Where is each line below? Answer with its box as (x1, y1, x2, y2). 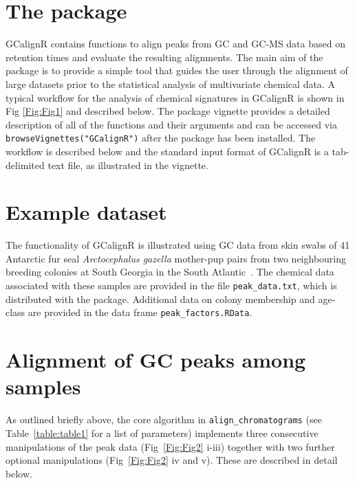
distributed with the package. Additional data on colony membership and (6, 291, 315, 306)
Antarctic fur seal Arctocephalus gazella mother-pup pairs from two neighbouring (6, 251, 347, 265)
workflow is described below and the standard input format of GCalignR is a (6, 144, 329, 158)
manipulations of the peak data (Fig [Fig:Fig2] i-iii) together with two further (6, 439, 335, 453)
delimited (6, 157, 45, 172)
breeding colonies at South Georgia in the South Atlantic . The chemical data (6, 265, 334, 279)
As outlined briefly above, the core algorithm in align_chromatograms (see (6, 412, 322, 427)
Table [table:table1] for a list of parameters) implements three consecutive (6, 425, 319, 440)
